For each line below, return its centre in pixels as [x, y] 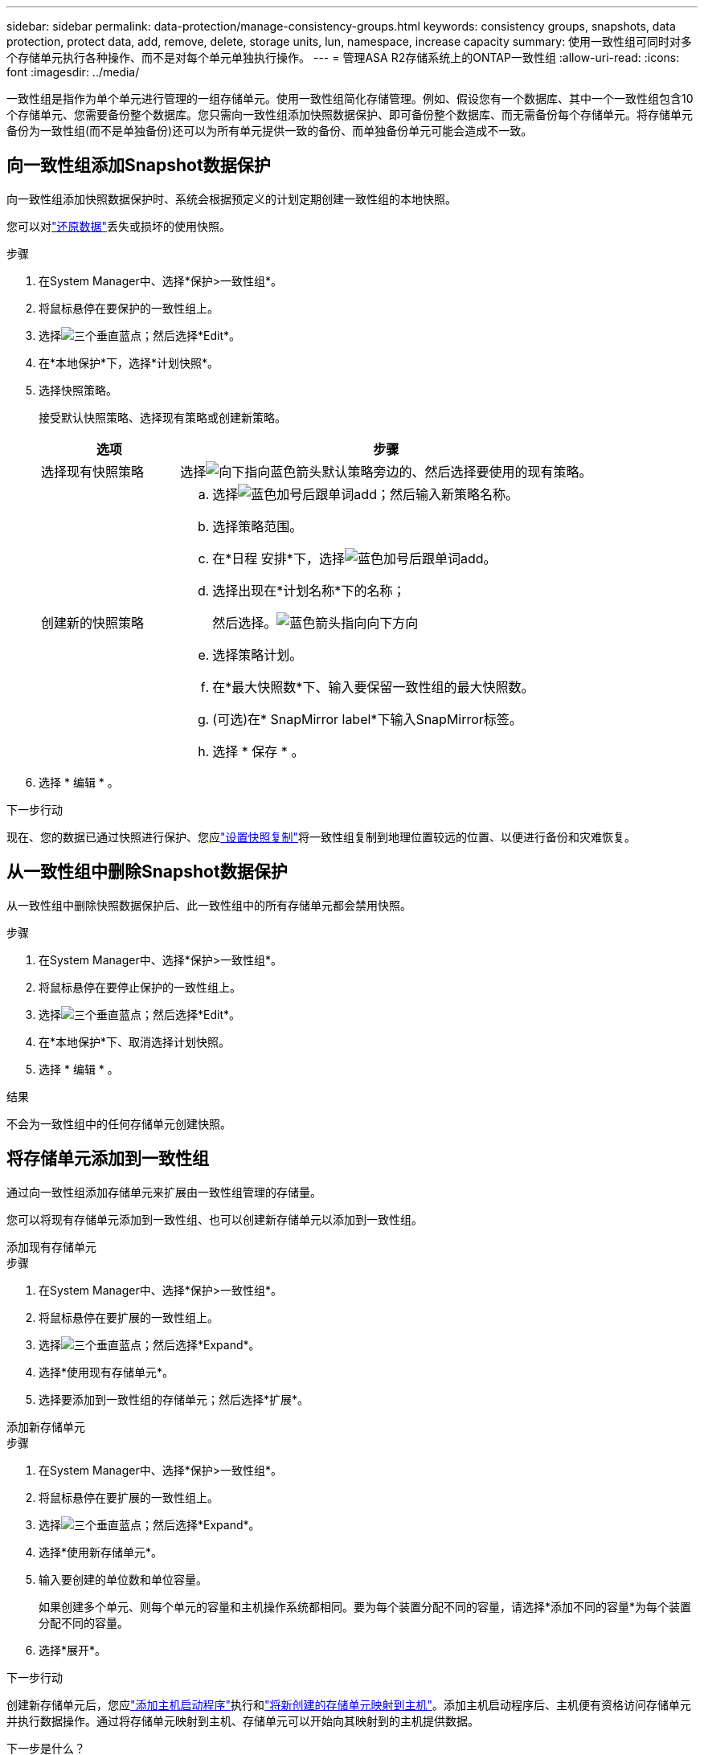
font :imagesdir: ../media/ [73, 72]
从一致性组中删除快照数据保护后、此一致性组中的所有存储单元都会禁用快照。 [209, 905]
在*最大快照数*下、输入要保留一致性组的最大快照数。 [373, 687]
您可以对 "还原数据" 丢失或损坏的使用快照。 [119, 226]
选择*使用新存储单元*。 [101, 1552]
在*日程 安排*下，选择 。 [354, 558]
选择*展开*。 [73, 1650]
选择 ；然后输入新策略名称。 [365, 494]
